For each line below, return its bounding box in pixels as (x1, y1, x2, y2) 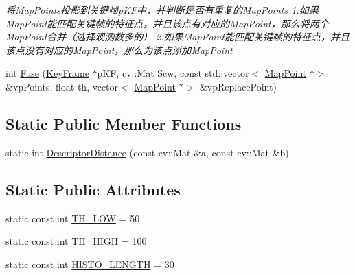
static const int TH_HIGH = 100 (5, 234, 147, 248)
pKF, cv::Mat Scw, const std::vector (97, 66, 249, 80)
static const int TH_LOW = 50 (5, 211, 140, 225)
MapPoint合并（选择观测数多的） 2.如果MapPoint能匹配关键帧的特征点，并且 (5, 29, 350, 44)
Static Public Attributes (5, 178, 181, 200)
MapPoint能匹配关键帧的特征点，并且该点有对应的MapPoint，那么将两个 (5, 16, 329, 30)
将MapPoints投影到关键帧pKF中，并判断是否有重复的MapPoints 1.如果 (5, 3, 319, 16)
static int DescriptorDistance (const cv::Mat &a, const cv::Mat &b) (5, 145, 289, 159)
